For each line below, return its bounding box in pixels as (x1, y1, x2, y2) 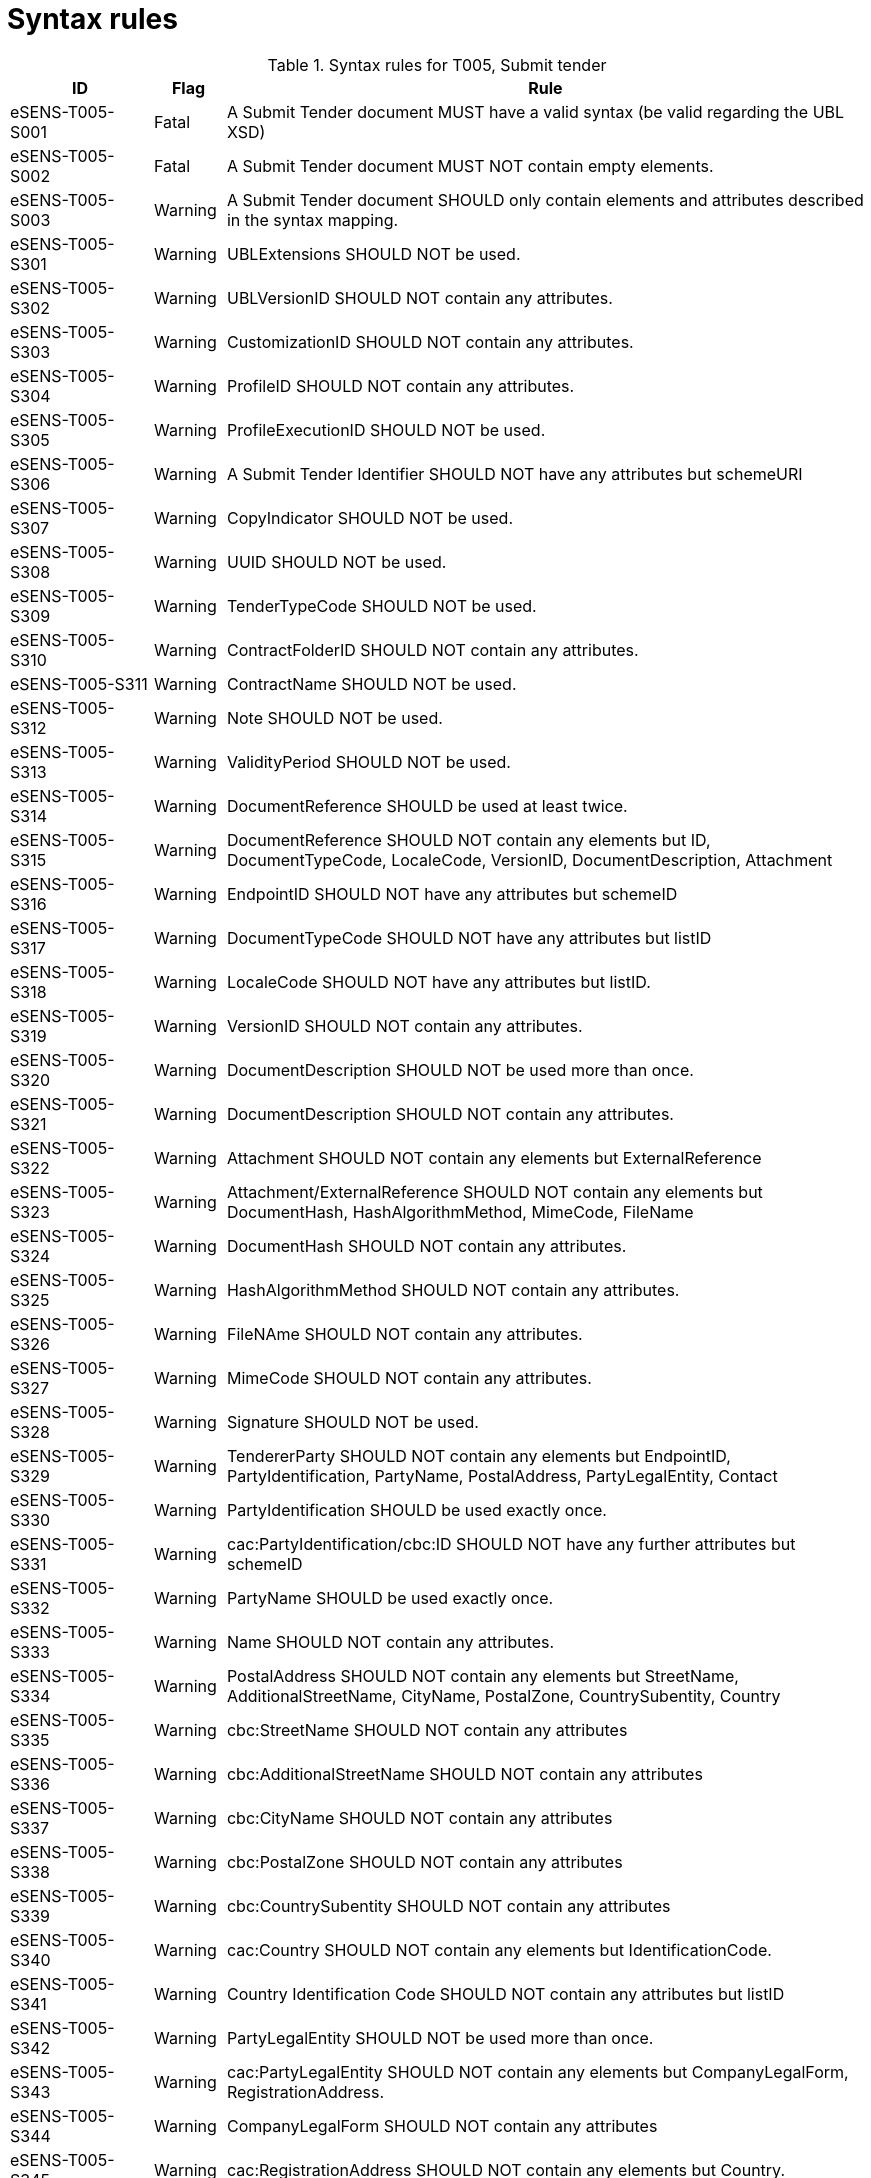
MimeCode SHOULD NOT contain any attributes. (226, 1367, 592, 1388)
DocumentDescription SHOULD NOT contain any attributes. (226, 1103, 674, 1124)
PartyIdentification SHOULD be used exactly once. (226, 1499, 607, 1520)
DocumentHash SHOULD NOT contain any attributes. (226, 1235, 627, 1256)
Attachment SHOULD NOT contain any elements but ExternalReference (226, 1147, 762, 1168)
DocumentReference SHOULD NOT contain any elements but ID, (226, 829, 711, 850)
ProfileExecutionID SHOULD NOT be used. (226, 419, 546, 440)
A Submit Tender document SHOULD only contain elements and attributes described (226, 189, 864, 210)
